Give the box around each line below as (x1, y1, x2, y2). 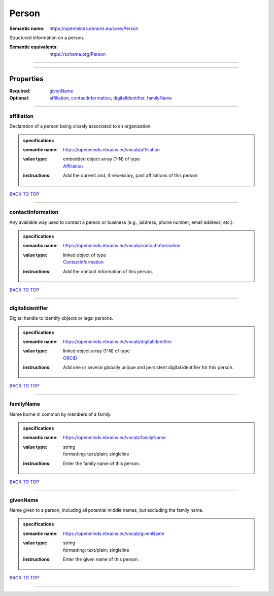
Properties (9, 74, 44, 83)
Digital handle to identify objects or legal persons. (9, 315, 114, 321)
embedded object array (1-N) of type (63, 156, 140, 162)
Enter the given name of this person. (63, 556, 140, 562)
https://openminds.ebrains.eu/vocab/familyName (63, 435, 166, 441)
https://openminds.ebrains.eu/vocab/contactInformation (63, 243, 181, 249)
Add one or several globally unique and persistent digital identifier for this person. (63, 365, 234, 371)
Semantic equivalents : (9, 44, 58, 50)
